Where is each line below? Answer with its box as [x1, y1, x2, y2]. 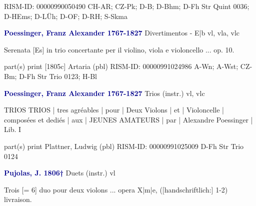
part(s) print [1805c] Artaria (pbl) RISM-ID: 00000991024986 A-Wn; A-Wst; [4, 61, 238, 71]
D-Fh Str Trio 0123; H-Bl [19, 70, 97, 81]
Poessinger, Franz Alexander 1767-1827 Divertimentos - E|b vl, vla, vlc [4, 27, 240, 38]
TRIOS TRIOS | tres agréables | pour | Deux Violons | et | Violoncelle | [4, 104, 224, 115]
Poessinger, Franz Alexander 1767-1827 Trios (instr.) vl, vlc [4, 87, 205, 98]
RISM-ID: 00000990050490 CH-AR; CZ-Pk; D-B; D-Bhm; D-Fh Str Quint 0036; [4, 1, 249, 11]
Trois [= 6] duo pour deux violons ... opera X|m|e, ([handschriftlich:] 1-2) [4, 184, 228, 194]
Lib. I [4, 124, 21, 134]
